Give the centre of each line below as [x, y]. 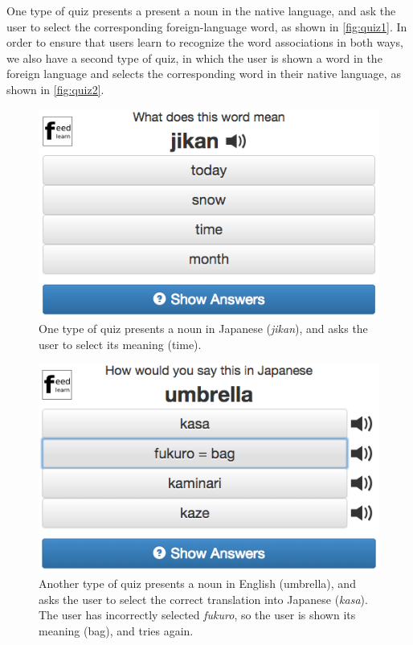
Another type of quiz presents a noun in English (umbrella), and [197, 583]
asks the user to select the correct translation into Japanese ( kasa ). [203, 599]
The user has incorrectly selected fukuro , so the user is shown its [197, 615]
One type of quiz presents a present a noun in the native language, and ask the [201, 10]
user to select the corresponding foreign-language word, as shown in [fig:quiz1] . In [207, 26]
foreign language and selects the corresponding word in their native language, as [204, 74]
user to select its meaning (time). [120, 344]
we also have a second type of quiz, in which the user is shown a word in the [194, 58]
